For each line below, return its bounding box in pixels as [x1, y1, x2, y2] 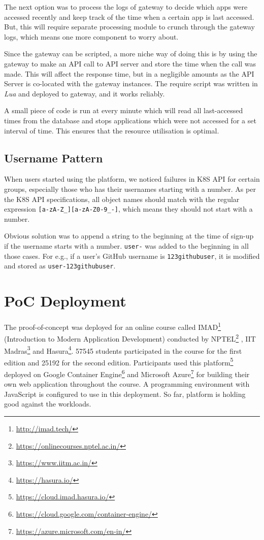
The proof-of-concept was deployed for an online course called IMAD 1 [4, 320, 221, 332]
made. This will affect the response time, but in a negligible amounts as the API [4, 68, 254, 79]
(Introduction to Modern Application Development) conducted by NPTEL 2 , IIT [4, 332, 256, 344]
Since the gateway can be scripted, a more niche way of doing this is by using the [4, 48, 257, 59]
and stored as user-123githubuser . [4, 260, 116, 271]
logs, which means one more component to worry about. [4, 31, 179, 42]
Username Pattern [4, 150, 103, 165]
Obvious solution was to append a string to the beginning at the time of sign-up [4, 230, 254, 241]
